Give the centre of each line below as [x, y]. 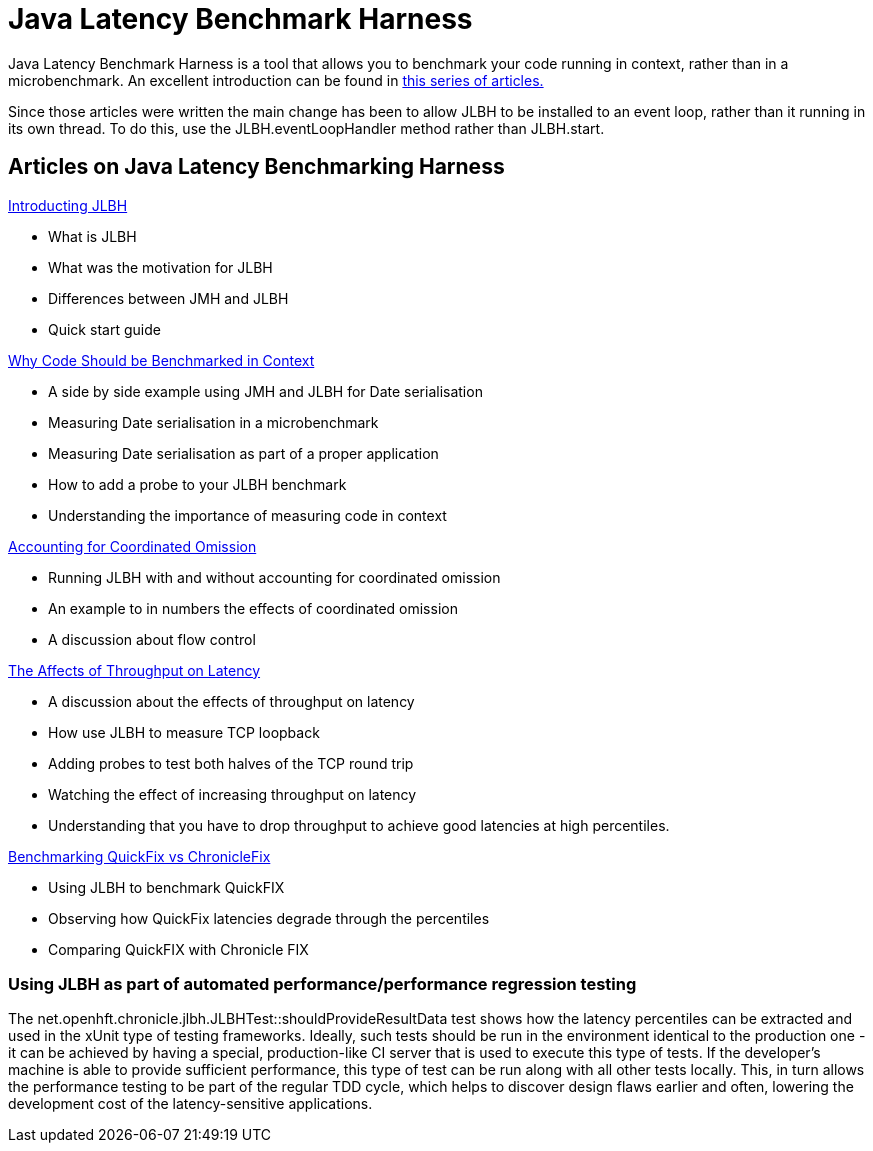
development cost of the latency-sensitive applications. [190, 1104]
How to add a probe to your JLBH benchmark [197, 484]
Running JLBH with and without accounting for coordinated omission [274, 577]
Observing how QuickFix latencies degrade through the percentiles [269, 918]
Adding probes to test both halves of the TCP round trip [231, 763]
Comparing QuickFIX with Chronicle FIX [178, 949]
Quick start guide [104, 329]
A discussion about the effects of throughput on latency [231, 701]
